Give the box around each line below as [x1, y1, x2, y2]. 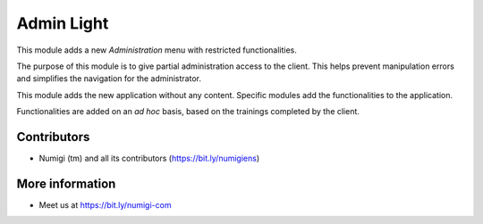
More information [16, 176, 116, 191]
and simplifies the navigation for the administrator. [16, 73, 201, 84]
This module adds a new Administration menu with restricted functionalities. [16, 45, 297, 55]
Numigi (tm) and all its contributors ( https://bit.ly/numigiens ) [38, 153, 260, 164]
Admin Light [16, 13, 109, 33]
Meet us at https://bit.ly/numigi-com [38, 199, 172, 210]
